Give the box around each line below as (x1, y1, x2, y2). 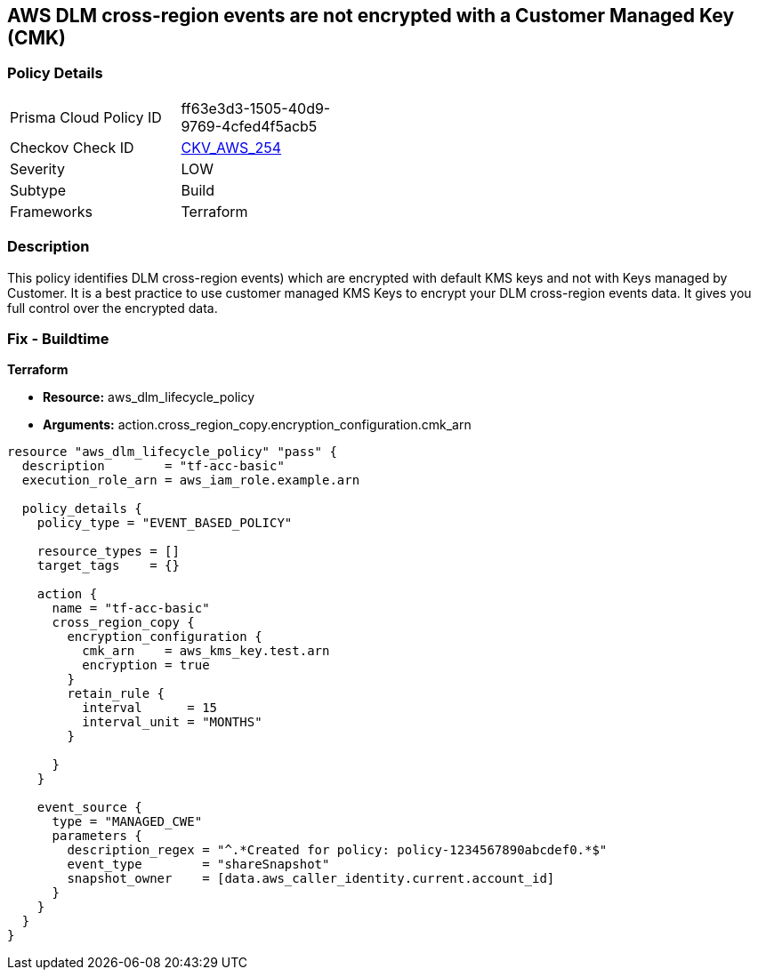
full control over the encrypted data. (7, 300, 218, 316)
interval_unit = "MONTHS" (82, 715, 262, 730)
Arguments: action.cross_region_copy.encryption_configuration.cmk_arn (43, 417, 472, 433)
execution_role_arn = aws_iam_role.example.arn (21, 473, 360, 488)
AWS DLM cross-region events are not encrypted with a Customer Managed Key (7, 4, 735, 27)
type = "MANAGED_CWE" (52, 814, 203, 829)
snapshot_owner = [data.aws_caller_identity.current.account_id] (67, 871, 555, 886)
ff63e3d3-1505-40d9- (181, 99, 331, 117)
